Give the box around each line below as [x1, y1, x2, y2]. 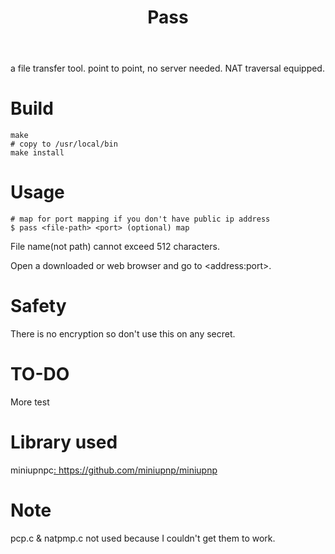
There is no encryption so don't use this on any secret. [10, 328, 236, 340]
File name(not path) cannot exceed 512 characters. [10, 241, 220, 253]
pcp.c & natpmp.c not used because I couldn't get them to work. [10, 532, 276, 544]
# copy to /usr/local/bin [10, 139, 118, 150]
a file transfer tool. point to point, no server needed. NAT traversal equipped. [10, 62, 325, 75]
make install [10, 148, 65, 158]
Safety [10, 295, 67, 318]
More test [10, 396, 50, 408]
